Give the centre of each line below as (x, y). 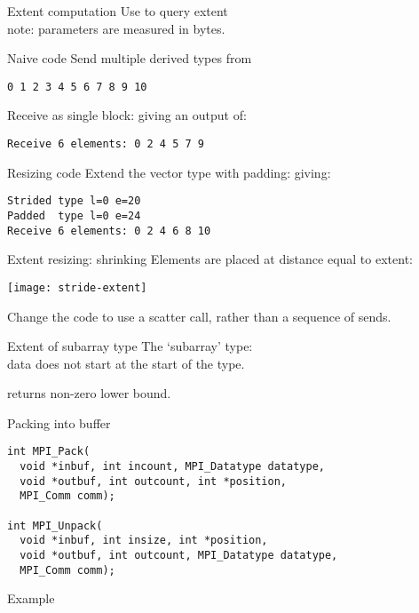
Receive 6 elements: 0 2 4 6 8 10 (109, 231)
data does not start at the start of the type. (126, 363)
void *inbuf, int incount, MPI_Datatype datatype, (172, 467)
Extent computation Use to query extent (118, 11)
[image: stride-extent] (77, 287)
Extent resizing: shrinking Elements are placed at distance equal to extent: (210, 259)
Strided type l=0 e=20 (74, 201)
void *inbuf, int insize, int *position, (144, 541)
